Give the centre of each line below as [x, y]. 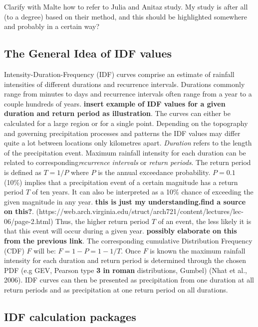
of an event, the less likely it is [205, 221]
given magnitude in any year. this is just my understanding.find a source [125, 201]
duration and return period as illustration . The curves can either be [118, 113]
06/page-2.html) [29, 221]
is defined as [23, 172]
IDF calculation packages [70, 317]
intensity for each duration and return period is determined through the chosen [125, 260]
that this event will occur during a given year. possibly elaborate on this [121, 231]
